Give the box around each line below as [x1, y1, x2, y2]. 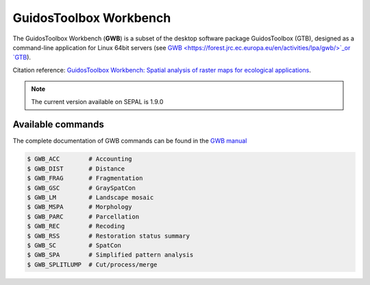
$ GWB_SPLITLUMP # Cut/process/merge [27, 260, 158, 269]
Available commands [12, 119, 104, 130]
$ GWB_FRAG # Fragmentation [27, 175, 143, 182]
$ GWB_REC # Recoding [27, 223, 125, 230]
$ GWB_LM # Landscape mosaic [27, 193, 154, 201]
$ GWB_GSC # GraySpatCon [27, 184, 136, 192]
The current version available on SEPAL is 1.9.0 [31, 97, 164, 106]
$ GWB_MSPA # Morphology [27, 203, 133, 211]
